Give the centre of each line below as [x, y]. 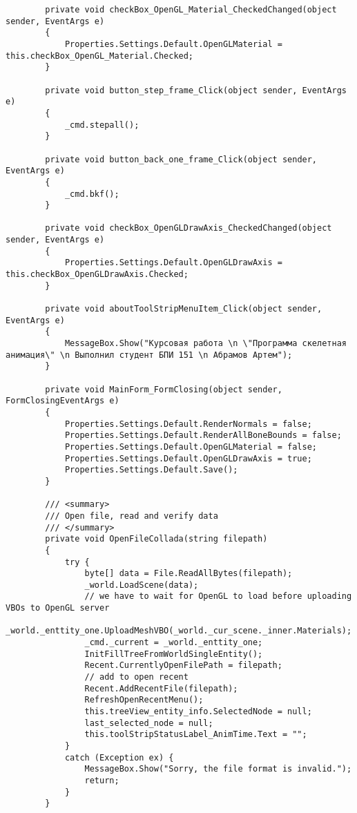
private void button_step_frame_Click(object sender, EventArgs [196, 90]
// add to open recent [136, 677]
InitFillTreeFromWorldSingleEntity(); [174, 654]
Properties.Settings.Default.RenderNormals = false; [188, 424]
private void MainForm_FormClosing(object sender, [164, 389]
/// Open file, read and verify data [132, 516]
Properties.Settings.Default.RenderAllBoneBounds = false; [203, 436]
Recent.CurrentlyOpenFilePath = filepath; [183, 666]
